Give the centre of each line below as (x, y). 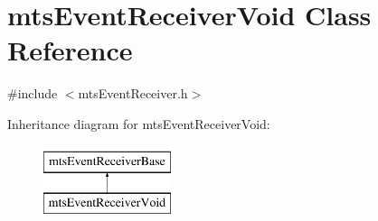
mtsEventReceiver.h (133, 93)
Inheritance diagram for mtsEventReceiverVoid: (139, 123)
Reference (70, 50)
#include (33, 93)
